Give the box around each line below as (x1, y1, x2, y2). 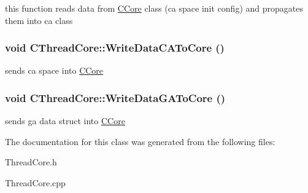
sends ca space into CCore (5, 64, 104, 77)
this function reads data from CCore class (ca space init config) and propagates (5, 2, 303, 14)
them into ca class (5, 14, 73, 26)
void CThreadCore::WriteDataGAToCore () (5, 90, 226, 105)
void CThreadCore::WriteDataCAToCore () (5, 40, 225, 55)
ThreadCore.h (5, 156, 57, 168)
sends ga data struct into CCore (5, 114, 125, 127)
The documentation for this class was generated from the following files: (5, 135, 275, 148)
